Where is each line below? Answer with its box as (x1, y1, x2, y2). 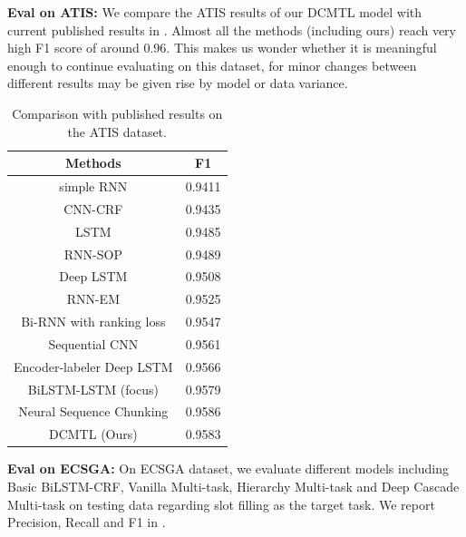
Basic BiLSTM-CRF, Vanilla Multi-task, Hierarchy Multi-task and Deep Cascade (7, 476, 460, 495)
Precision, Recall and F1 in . (7, 513, 166, 532)
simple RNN (59, 177, 128, 195)
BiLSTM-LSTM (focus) (27, 379, 159, 398)
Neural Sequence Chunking (18, 402, 169, 421)
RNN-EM (66, 289, 120, 308)
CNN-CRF (63, 199, 123, 218)
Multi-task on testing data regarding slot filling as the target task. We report (7, 494, 435, 513)
